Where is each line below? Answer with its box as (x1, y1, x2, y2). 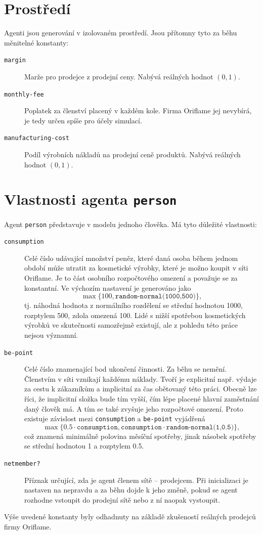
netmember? (4, 460, 40, 468)
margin (4, 57, 26, 64)
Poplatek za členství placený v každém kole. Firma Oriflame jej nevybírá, (24, 105, 252, 116)
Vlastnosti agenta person (4, 189, 177, 209)
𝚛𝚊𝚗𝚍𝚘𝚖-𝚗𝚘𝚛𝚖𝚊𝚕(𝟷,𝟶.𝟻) (166, 423, 234, 431)
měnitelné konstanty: (4, 37, 69, 48)
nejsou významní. (24, 329, 78, 340)
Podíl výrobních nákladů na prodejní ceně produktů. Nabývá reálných (24, 149, 241, 160)
